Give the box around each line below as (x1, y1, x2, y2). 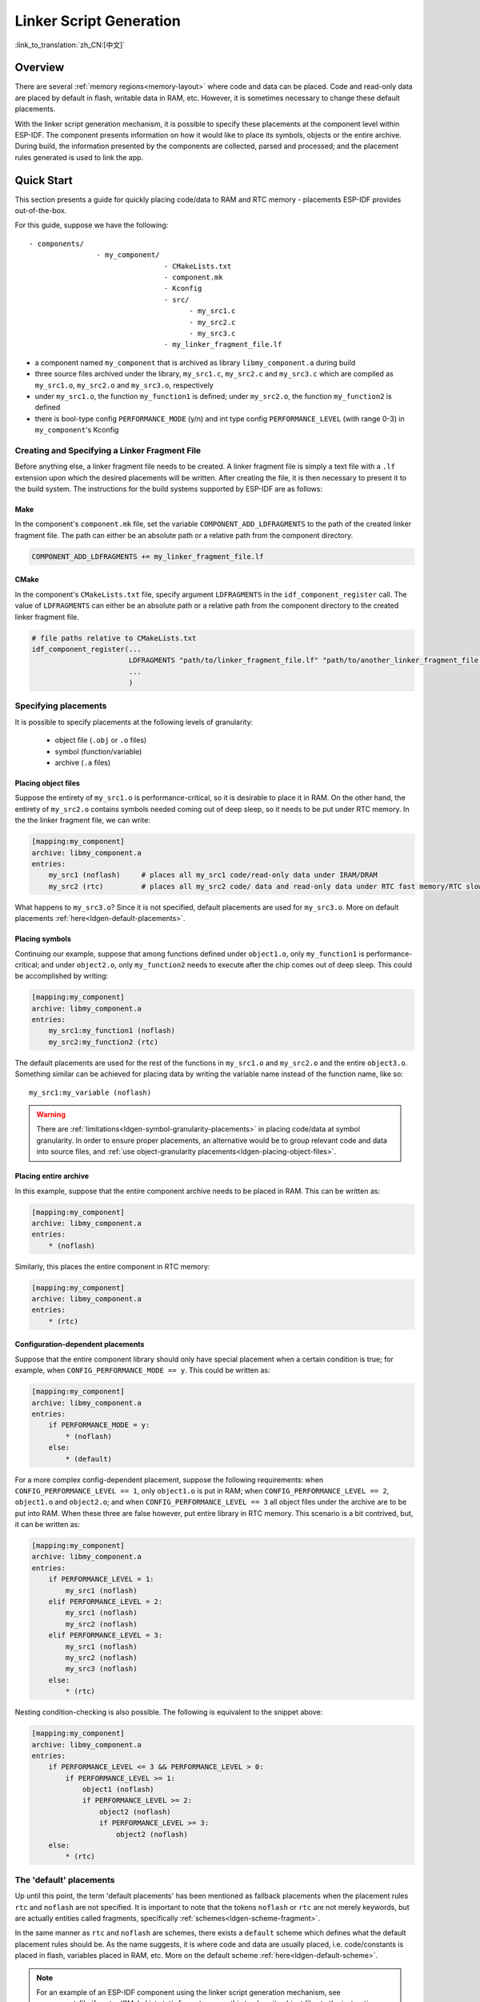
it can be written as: (14, 1520, 80, 1530)
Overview (14, 61, 65, 74)
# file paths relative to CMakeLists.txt (31, 633, 197, 642)
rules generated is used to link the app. (14, 152, 144, 162)
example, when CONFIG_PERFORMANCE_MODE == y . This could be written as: (14, 1365, 271, 1375)
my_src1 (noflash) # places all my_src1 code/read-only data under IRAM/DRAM (48, 870, 378, 880)
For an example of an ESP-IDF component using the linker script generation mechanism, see (36, 1987, 342, 1997)
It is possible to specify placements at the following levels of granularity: (14, 717, 254, 726)
